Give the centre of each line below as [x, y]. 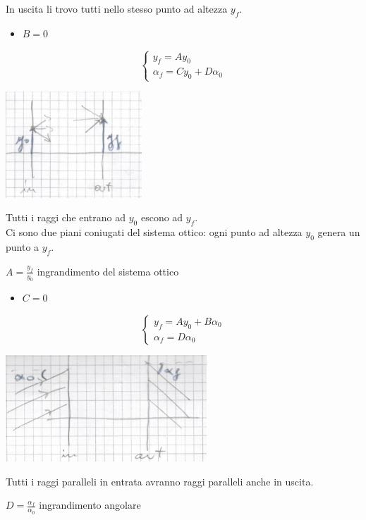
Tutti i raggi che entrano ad [66, 217]
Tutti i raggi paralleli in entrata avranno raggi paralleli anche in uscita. [160, 481]
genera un [339, 232]
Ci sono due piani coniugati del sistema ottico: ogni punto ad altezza [154, 232]
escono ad [162, 217]
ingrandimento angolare [90, 505]
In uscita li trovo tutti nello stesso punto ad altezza [117, 8]
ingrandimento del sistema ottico [108, 271]
